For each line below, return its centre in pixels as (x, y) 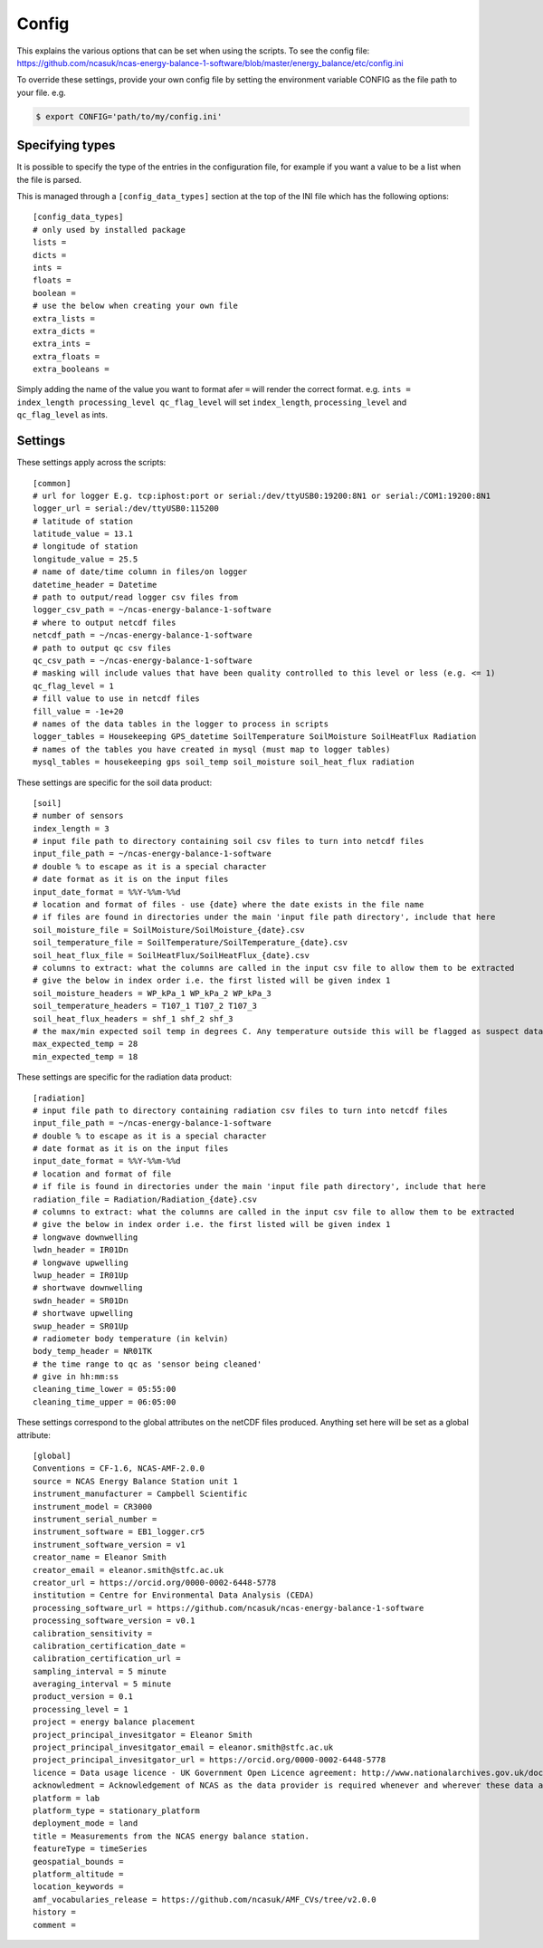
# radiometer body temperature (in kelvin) (131, 1339)
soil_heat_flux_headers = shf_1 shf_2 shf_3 (133, 1018)
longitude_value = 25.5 (86, 559)
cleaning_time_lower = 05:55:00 (105, 1389)
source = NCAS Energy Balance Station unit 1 (136, 1481)
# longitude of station (86, 547)
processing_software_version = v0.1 (114, 1621)
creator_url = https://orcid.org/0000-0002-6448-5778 (154, 1582)
